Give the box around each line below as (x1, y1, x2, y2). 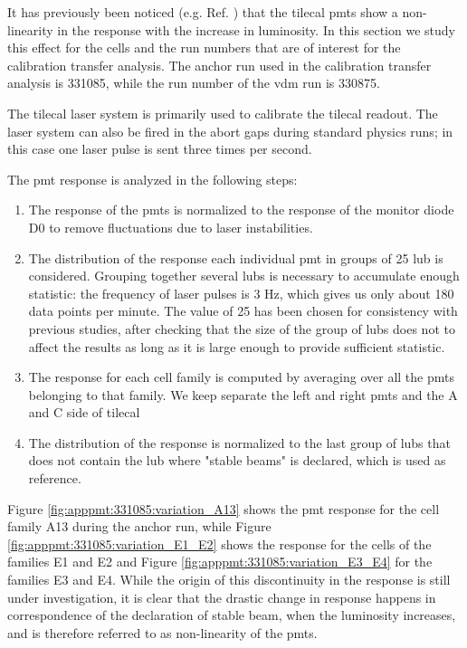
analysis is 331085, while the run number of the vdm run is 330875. (7, 73, 380, 92)
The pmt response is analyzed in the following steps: (7, 169, 298, 188)
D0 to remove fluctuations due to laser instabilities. (28, 217, 313, 236)
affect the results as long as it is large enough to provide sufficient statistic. (28, 337, 445, 356)
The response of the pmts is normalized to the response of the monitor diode (28, 200, 454, 219)
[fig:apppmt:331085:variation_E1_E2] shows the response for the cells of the (7, 534, 432, 553)
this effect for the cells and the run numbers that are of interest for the (7, 38, 401, 57)
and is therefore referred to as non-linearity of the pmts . (7, 623, 318, 642)
